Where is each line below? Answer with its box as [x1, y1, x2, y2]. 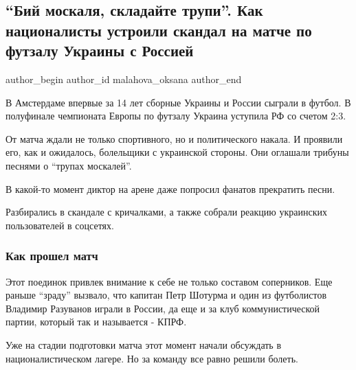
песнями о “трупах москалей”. [5, 158, 132, 172]
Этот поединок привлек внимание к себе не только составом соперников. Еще [5, 274, 333, 288]
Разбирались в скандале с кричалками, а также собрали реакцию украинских [5, 205, 327, 219]
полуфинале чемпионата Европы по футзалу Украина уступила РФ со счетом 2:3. [5, 108, 346, 123]
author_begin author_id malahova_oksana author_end [5, 71, 242, 86]
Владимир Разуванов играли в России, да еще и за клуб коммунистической [5, 301, 320, 315]
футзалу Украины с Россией [5, 40, 194, 61]
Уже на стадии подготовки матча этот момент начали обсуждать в [5, 337, 282, 351]
